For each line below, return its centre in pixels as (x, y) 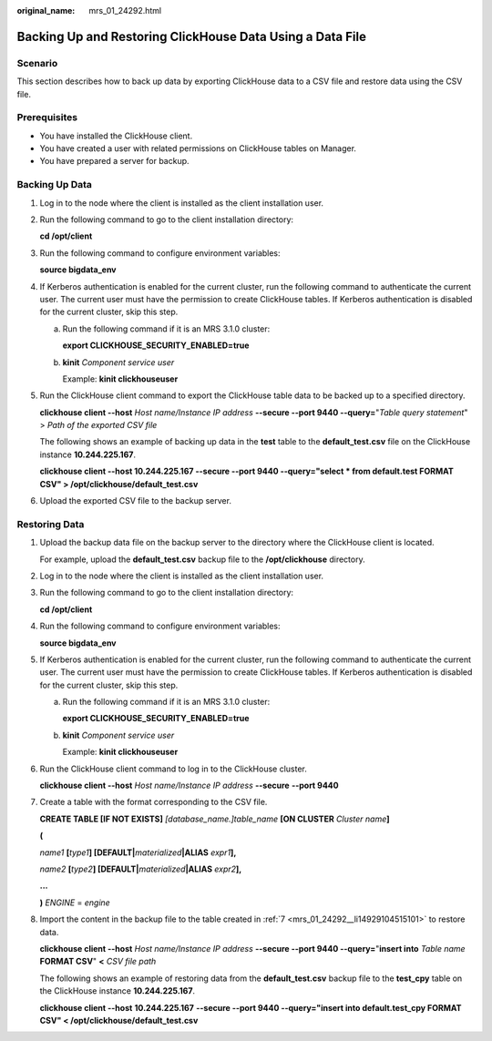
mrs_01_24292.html (125, 10)
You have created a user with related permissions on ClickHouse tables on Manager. (198, 148)
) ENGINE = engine (75, 903)
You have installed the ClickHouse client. (116, 136)
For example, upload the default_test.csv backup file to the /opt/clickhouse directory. (202, 559)
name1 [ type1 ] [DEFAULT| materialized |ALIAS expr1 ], (138, 852)
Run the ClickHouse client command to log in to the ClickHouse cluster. (173, 769)
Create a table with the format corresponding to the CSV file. (154, 802)
